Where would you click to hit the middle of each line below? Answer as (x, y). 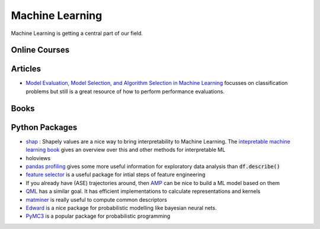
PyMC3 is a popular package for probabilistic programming (98, 216)
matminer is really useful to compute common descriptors (96, 199)
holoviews (38, 158)
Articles (26, 69)
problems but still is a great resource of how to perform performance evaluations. (125, 91)
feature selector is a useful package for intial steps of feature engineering (116, 174)
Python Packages (44, 127)
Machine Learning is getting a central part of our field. (77, 33)
